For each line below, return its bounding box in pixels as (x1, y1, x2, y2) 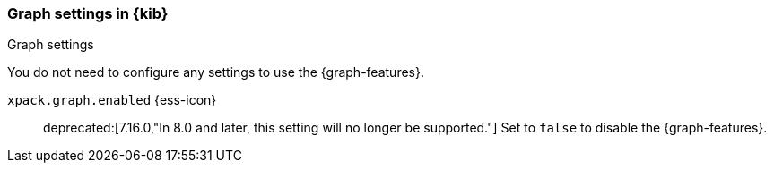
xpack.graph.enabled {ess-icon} (7, 92, 217, 108)
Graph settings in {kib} (7, 4, 169, 22)
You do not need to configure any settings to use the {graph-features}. (7, 64, 424, 81)
